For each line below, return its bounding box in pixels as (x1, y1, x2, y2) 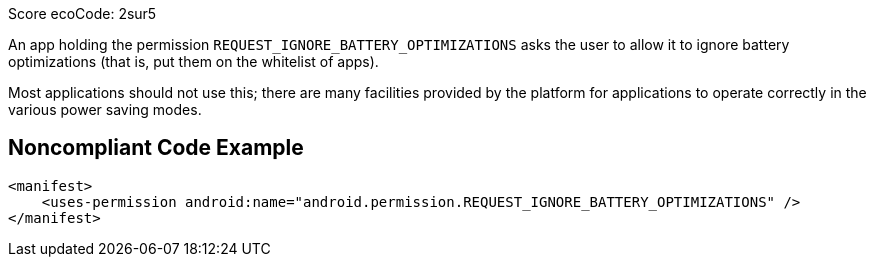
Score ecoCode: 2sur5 (8, 5, 157, 22)
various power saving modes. (8, 101, 202, 118)
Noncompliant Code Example (8, 135, 304, 161)
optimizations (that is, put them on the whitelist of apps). (8, 53, 379, 70)
